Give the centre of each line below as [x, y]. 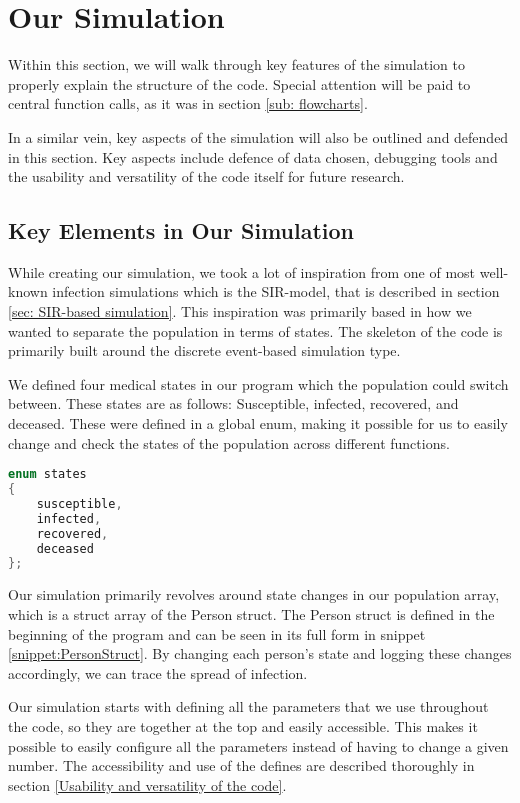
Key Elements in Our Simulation [181, 230]
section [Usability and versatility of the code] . [147, 784]
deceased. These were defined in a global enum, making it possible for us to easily [258, 423]
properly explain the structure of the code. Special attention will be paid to [239, 83]
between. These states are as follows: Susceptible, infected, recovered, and [233, 403]
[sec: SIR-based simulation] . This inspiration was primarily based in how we [240, 311]
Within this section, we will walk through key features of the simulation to [236, 64]
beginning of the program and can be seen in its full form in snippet [217, 633]
